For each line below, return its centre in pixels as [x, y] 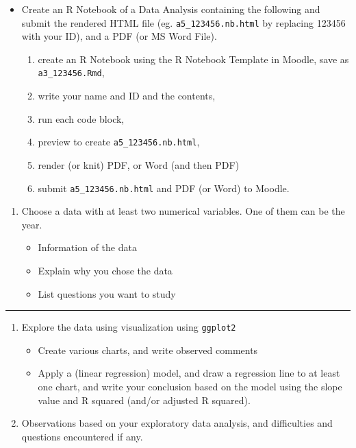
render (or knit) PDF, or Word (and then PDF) [139, 164]
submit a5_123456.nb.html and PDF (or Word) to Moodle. [164, 188]
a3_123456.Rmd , [71, 72]
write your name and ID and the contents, [127, 96]
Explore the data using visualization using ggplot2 [129, 327]
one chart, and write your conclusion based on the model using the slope [190, 386]
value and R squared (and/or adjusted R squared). [144, 400]
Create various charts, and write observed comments [148, 350]
